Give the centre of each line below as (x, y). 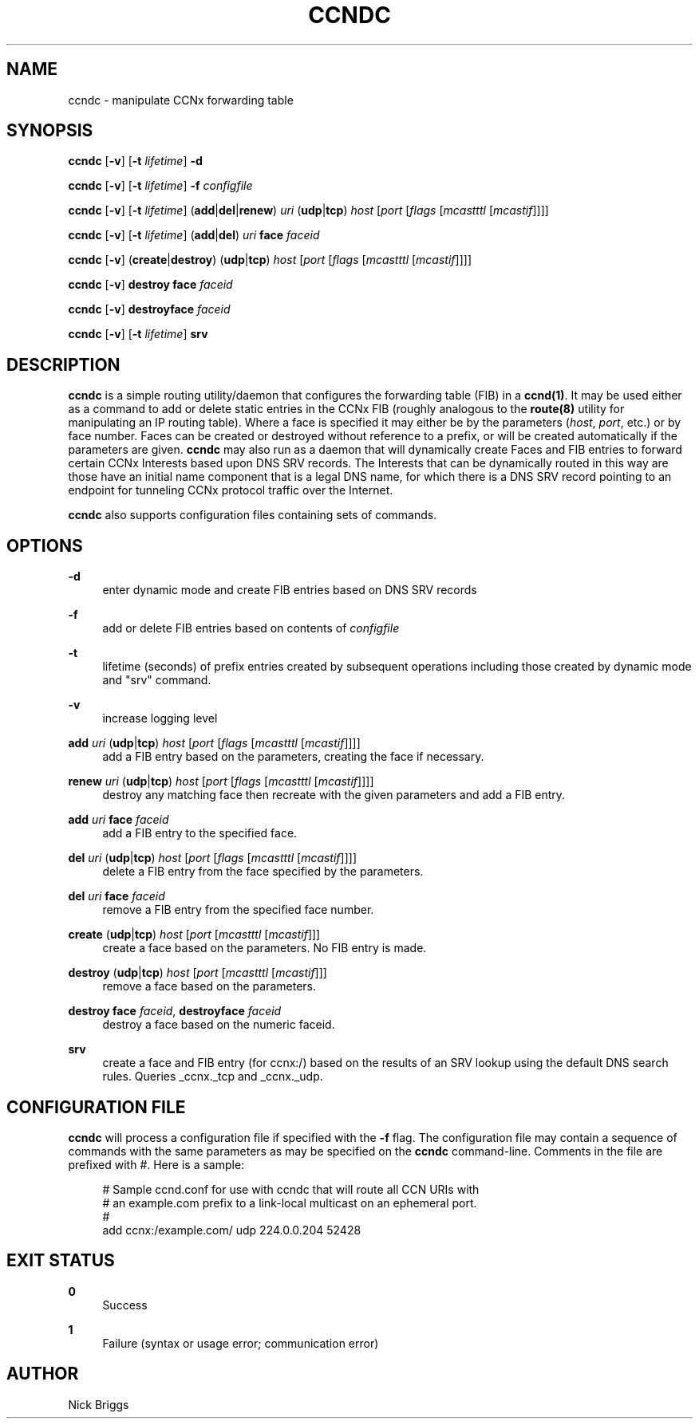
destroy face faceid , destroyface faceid (175, 1011)
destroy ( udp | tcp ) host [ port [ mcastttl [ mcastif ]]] (197, 973)
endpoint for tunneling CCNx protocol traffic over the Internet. (231, 490)
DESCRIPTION (63, 364)
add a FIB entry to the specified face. (200, 833)
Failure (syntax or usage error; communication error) (241, 1343)
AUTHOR (43, 1374)
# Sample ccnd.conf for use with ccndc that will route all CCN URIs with (291, 1189)
